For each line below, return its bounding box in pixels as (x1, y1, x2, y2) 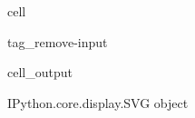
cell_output (7, 63, 73, 82)
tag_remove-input (7, 32, 108, 51)
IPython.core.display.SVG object (7, 93, 189, 112)
